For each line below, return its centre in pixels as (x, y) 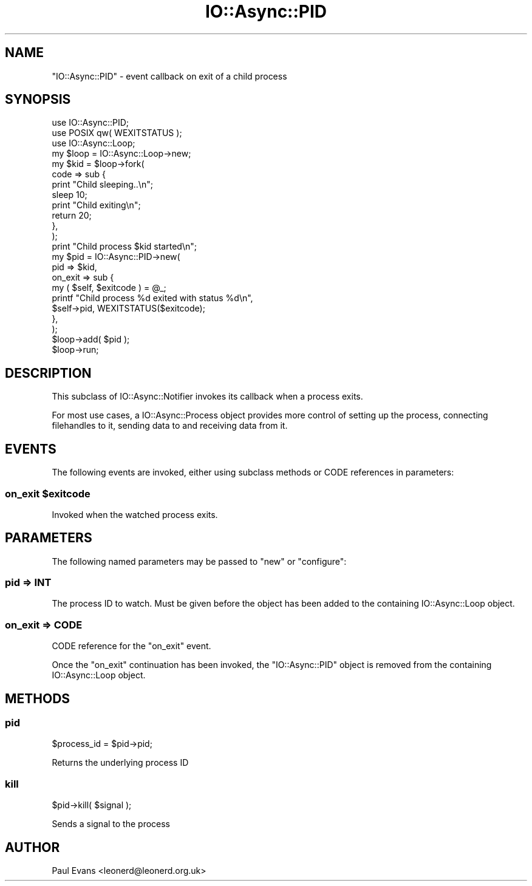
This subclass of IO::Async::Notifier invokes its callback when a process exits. (207, 397)
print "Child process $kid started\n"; (124, 247)
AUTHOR (32, 847)
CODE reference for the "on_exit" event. (131, 646)
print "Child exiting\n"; (96, 205)
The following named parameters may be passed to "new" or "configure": (199, 561)
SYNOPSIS (38, 100)
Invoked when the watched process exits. (135, 514)
